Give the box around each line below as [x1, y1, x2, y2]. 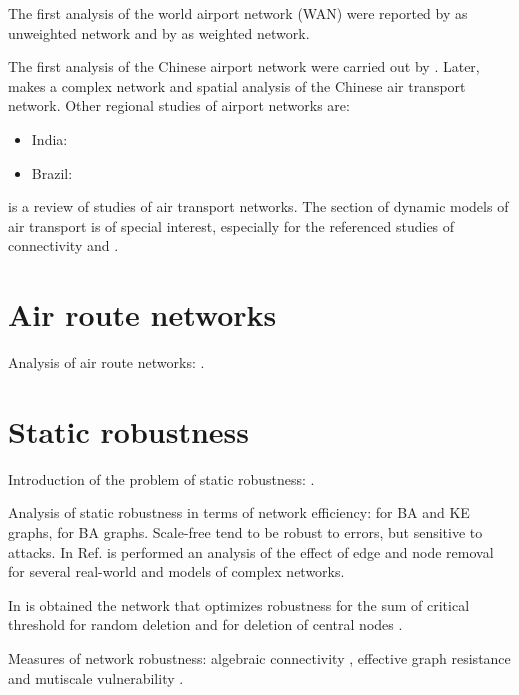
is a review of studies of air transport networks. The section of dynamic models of [8, 196, 509, 217]
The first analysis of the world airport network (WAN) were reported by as [8, 3, 468, 23]
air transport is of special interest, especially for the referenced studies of [8, 215, 455, 236]
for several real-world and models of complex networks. [8, 561, 345, 582]
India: [31, 128, 68, 149]
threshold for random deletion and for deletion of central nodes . [8, 614, 403, 635]
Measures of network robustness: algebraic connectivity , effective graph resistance [8, 647, 511, 668]
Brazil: [31, 162, 73, 183]
